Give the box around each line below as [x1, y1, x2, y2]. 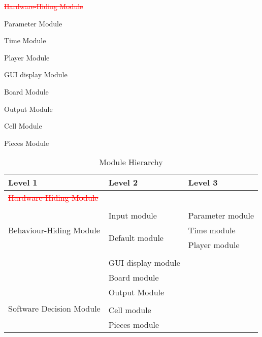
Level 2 [108, 176, 138, 189]
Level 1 [8, 176, 38, 189]
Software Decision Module [8, 302, 101, 315]
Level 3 [188, 176, 218, 189]
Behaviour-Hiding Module [8, 224, 100, 236]
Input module [108, 209, 157, 222]
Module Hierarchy [99, 156, 163, 168]
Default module [108, 231, 163, 243]
